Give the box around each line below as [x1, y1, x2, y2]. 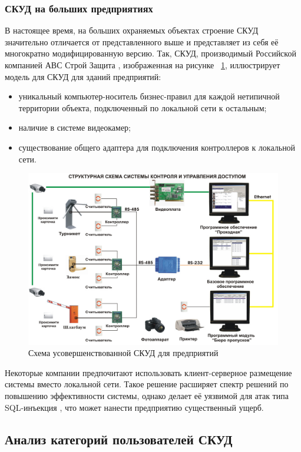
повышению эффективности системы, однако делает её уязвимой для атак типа [5, 390, 289, 402]
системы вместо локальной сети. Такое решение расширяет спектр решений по [5, 378, 289, 390]
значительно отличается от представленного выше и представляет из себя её [5, 35, 279, 48]
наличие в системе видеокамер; [18, 121, 131, 134]
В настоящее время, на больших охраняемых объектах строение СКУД [5, 24, 259, 36]
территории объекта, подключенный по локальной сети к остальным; [18, 101, 267, 114]
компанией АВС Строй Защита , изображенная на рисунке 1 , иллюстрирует [5, 59, 280, 71]
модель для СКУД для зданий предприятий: [5, 70, 161, 82]
